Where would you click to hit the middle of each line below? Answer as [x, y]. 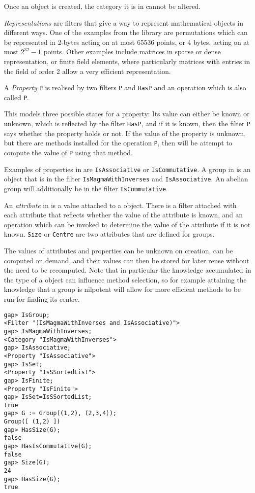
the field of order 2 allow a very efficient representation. [87, 71]
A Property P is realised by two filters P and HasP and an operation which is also [125, 88]
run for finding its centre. [42, 299]
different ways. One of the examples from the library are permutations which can [126, 32]
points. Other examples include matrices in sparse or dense [132, 52]
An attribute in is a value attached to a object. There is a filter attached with [120, 205]
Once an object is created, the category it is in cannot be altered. [102, 6]
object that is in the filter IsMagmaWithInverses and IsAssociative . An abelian [126, 179]
